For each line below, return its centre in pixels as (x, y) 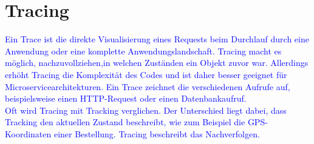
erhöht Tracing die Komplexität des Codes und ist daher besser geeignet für (146, 74)
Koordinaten (28, 133)
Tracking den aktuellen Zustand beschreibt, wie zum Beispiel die (125, 122)
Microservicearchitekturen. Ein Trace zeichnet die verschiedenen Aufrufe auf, (148, 86)
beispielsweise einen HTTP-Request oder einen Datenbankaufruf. (126, 98)
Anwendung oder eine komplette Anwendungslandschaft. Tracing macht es (143, 51)
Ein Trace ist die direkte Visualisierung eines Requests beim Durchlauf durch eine (157, 39)
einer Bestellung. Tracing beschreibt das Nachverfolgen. (157, 133)
